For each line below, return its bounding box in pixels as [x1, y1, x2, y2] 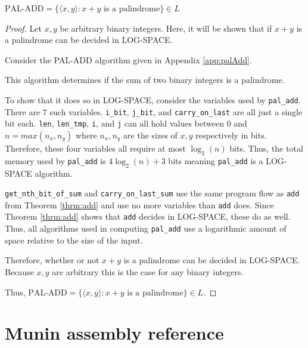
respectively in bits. [195, 128, 267, 141]
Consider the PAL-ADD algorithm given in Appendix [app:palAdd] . [5, 53, 252, 66]
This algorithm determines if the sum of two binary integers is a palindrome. [5, 73, 285, 86]
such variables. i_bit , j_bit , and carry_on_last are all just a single [49, 105, 303, 118]
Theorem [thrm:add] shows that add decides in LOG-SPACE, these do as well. [5, 210, 291, 223]
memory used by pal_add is [5, 154, 106, 167]
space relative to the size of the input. [5, 233, 143, 246]
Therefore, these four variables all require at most [5, 141, 186, 154]
